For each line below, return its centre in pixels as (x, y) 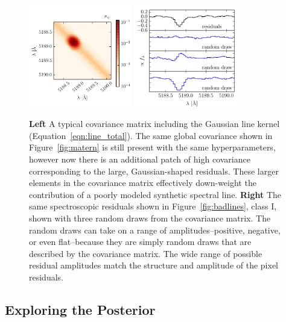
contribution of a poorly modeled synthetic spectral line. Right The (155, 194)
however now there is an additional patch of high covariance (140, 159)
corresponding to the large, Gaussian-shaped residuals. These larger (154, 171)
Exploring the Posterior (80, 309)
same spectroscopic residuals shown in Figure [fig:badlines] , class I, (153, 206)
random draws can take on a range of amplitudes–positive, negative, (155, 230)
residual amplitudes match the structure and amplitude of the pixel (154, 265)
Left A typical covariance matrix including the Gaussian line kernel (154, 124)
